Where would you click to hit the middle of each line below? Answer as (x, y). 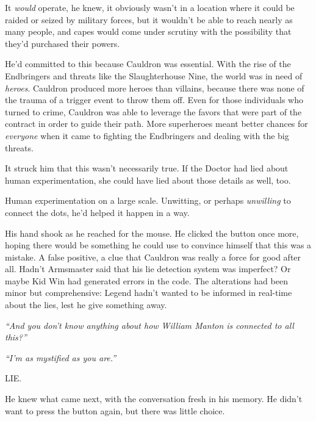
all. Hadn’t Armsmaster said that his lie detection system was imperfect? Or (148, 269)
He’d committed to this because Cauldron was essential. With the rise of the (148, 64)
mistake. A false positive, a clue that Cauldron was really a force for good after (153, 257)
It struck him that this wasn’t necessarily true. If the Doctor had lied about (147, 168)
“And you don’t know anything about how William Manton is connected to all (149, 325)
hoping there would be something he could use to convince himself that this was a (158, 245)
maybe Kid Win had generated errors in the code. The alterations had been (146, 280)
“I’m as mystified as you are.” (61, 357)
